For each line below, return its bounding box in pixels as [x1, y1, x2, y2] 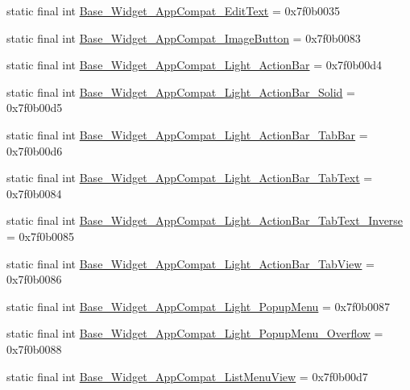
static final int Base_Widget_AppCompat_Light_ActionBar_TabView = [6, 255, 375, 272]
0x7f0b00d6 [6, 142, 63, 159]
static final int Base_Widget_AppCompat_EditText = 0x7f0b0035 [6, 2, 340, 19]
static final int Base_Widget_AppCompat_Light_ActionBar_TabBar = [6, 126, 368, 143]
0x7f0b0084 [6, 185, 62, 201]
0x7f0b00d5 [6, 99, 63, 116]
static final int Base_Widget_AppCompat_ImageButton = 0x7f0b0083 [6, 29, 361, 46]
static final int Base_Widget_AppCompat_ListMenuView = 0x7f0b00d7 [6, 367, 368, 384]
